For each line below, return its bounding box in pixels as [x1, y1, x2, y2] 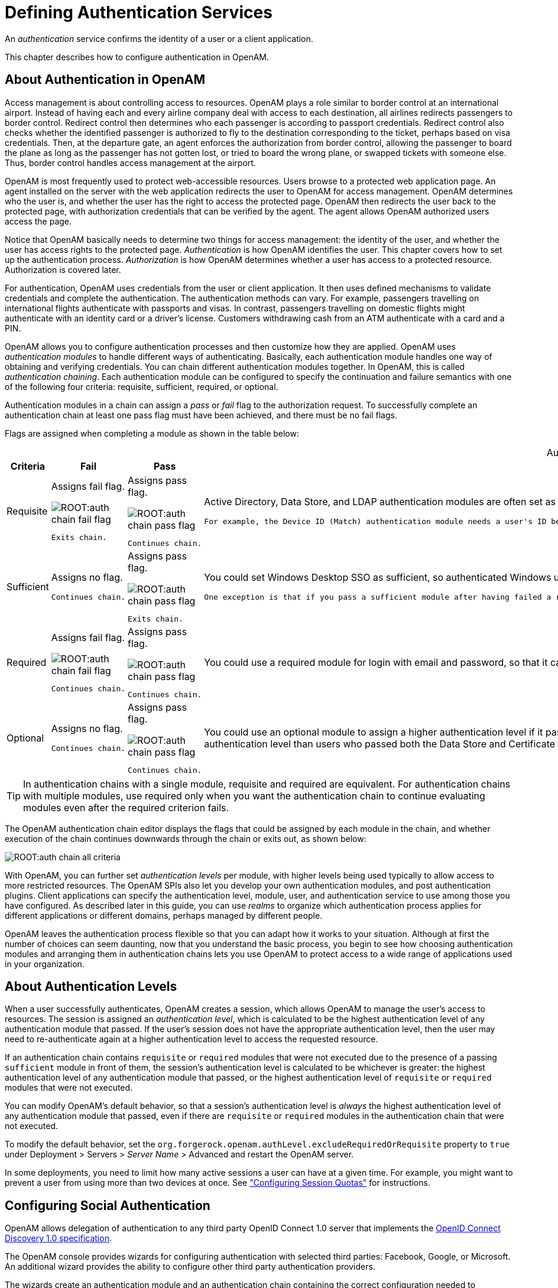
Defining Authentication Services [5, 2, 272, 22]
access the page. [5, 216, 72, 226]
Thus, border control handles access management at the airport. [5, 157, 256, 168]
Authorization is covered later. [5, 264, 121, 275]
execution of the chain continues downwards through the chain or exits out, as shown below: [5, 833, 366, 844]
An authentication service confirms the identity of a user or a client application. [5, 33, 313, 44]
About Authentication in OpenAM [5, 72, 206, 87]
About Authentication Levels [5, 979, 177, 994]
